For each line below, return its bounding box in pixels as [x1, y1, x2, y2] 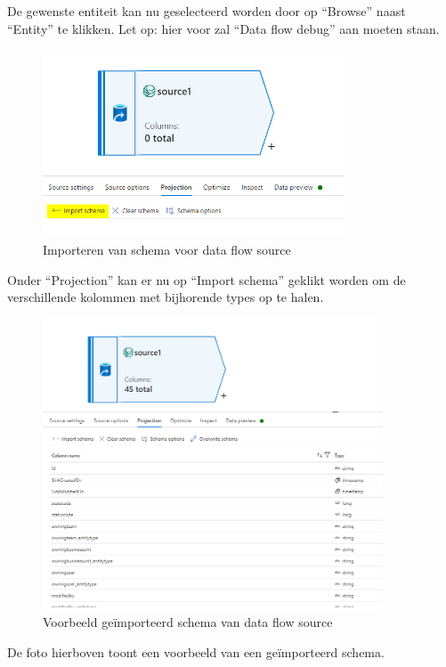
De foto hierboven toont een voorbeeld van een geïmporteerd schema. [7, 642, 385, 661]
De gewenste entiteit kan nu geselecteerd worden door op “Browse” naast [7, 2, 406, 20]
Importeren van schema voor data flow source [43, 240, 291, 258]
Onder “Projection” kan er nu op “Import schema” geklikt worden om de [7, 270, 406, 289]
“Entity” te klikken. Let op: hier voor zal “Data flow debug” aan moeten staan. [7, 19, 440, 37]
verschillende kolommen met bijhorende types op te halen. [7, 288, 324, 306]
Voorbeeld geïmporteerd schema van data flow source [43, 612, 333, 630]
